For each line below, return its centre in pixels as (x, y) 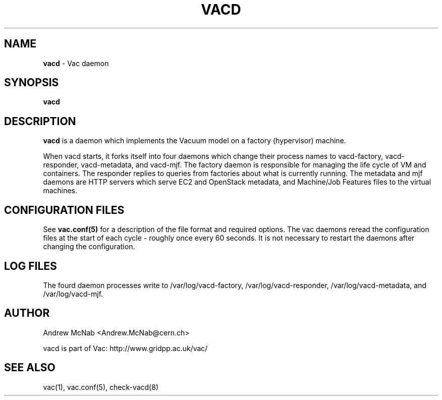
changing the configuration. (89, 247)
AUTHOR (27, 313)
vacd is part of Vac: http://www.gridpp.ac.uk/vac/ (125, 348)
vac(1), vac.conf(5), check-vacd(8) (101, 387)
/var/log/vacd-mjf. (73, 294)
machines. (60, 191)
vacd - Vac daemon (76, 63)
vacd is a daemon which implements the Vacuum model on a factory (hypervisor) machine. (195, 141)
